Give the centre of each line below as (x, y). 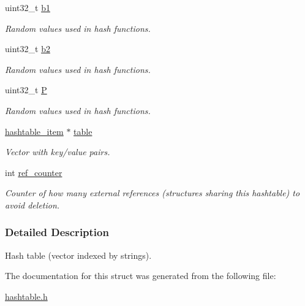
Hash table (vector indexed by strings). (78, 255)
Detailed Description (57, 232)
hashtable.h (26, 296)
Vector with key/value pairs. (58, 152)
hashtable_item (34, 131)
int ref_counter (34, 172)
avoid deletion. (32, 205)
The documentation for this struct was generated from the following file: (141, 276)
